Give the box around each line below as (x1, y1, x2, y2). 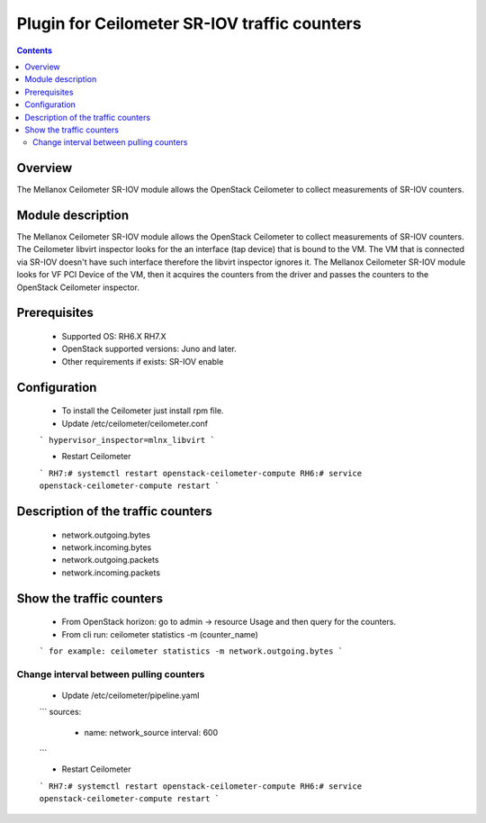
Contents (16, 45, 53, 56)
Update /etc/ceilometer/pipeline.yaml (61, 690, 200, 701)
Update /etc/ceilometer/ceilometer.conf (61, 418, 209, 429)
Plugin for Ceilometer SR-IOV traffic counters (16, 14, 362, 33)
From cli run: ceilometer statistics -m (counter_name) (61, 629, 258, 639)
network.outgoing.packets (61, 555, 159, 565)
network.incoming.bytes (61, 542, 152, 553)
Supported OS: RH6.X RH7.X (61, 331, 166, 342)
